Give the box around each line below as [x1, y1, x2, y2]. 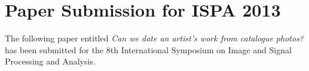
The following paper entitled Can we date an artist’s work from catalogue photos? [5, 32, 304, 44]
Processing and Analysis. [5, 55, 96, 67]
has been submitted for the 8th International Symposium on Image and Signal [5, 43, 292, 56]
